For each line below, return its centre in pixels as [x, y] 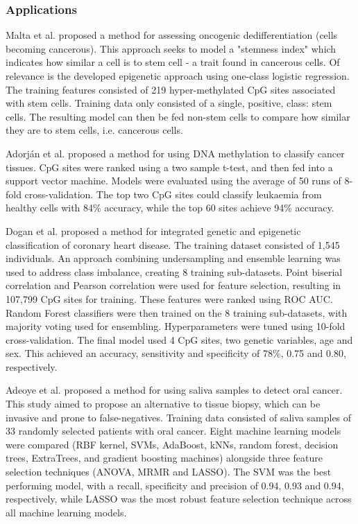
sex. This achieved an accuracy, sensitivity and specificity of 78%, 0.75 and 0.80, [176, 353]
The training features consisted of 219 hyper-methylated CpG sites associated [171, 89]
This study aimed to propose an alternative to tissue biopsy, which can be [163, 404]
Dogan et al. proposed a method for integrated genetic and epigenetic [153, 230]
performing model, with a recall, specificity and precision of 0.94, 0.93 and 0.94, [175, 485]
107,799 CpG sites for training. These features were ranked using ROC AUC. [169, 298]
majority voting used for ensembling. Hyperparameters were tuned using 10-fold [176, 326]
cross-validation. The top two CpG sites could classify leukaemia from [173, 194]
